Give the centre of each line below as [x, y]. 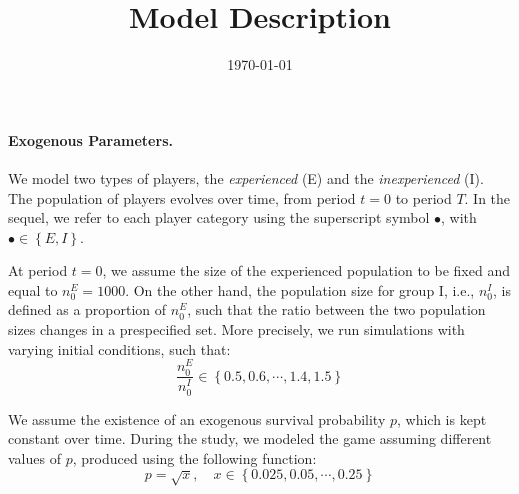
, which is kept [442, 418]
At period [38, 270]
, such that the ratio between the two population [336, 309]
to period [423, 197]
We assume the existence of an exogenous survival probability [197, 418]
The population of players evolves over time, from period [182, 197]
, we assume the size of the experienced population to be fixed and [306, 270]
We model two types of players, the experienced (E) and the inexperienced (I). [246, 177]
